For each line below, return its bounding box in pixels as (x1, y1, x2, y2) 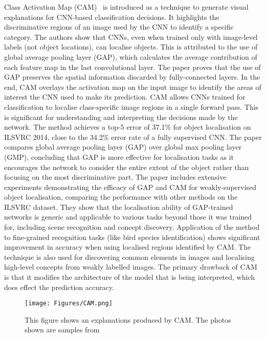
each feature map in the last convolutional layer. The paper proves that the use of (4, 61, 261, 72)
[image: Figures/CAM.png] (25, 300, 113, 307)
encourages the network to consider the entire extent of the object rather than (4, 161, 249, 172)
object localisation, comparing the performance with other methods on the (4, 191, 238, 202)
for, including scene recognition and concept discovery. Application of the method (4, 222, 260, 232)
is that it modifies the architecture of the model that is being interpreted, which (4, 272, 255, 282)
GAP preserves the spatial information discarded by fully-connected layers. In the (4, 71, 260, 82)
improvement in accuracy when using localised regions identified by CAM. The (4, 242, 251, 252)
